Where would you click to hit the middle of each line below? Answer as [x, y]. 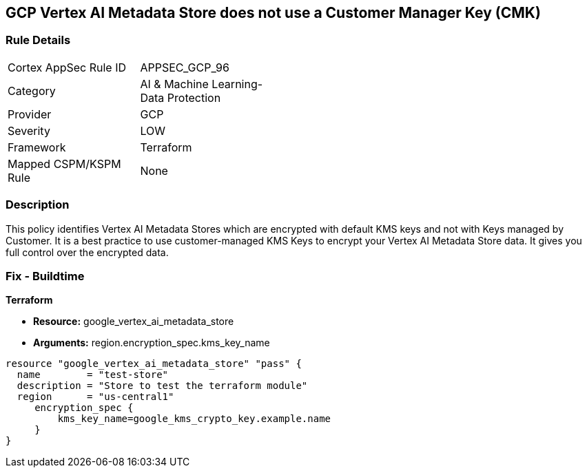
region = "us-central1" [95, 397]
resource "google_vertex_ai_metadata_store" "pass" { [154, 364]
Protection [194, 97]
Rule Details [38, 40]
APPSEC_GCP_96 [185, 67]
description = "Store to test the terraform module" [162, 386]
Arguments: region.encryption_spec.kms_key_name [152, 343]
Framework [37, 147]
